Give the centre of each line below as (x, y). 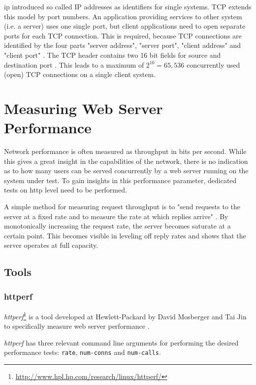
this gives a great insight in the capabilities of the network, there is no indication (126, 161)
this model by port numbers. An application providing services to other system (123, 16)
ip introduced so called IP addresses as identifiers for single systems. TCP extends (128, 6)
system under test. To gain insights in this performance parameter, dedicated (120, 180)
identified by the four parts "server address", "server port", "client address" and (123, 45)
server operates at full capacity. (51, 245)
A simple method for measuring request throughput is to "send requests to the (122, 207)
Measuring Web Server (83, 108)
